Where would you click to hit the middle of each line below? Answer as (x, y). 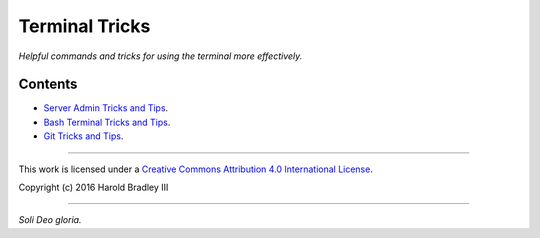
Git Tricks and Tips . (83, 136)
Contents (48, 84)
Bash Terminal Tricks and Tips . (107, 122)
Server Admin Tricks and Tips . (106, 108)
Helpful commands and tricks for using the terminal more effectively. (160, 56)
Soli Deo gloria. (50, 220)
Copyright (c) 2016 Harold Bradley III (93, 187)
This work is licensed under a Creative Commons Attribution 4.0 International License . (196, 169)
